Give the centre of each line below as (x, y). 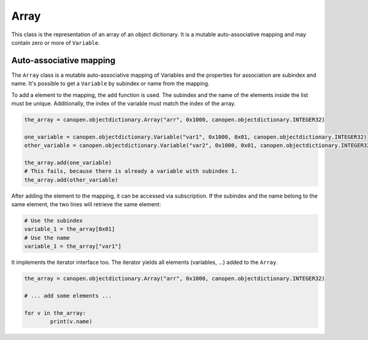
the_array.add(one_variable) (68, 162)
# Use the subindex (53, 221)
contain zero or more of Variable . (56, 42)
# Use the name (47, 238)
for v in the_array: (55, 313)
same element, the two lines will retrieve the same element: (86, 204)
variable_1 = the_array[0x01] (70, 229)
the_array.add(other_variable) (71, 180)
